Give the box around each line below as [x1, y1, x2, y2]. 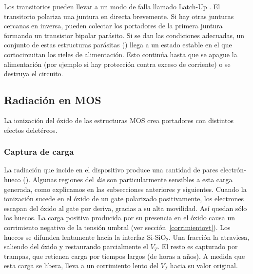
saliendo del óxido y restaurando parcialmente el [4, 241, 148, 252]
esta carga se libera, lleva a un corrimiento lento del [4, 260, 158, 271]
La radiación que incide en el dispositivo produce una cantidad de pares [4, 165, 218, 175]
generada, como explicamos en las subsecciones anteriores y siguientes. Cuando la [4, 184, 247, 194]
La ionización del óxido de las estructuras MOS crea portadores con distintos [4, 115, 234, 125]
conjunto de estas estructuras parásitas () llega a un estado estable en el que [4, 40, 232, 50]
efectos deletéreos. [4, 125, 58, 135]
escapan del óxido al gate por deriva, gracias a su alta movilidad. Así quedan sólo [4, 203, 247, 213]
